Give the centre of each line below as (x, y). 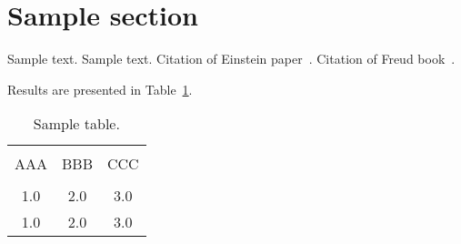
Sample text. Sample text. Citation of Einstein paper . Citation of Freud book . (231, 59)
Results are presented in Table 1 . (100, 89)
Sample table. (76, 124)
